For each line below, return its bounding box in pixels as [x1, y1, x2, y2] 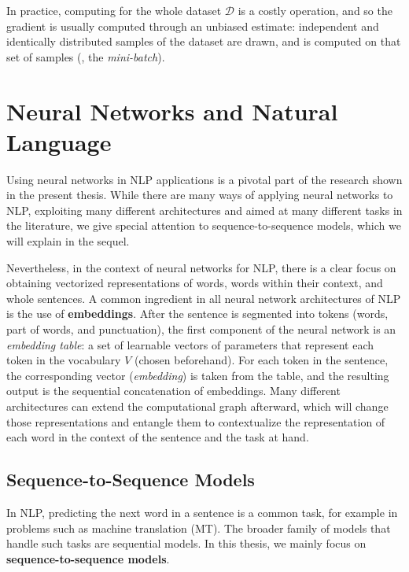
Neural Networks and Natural [6, 94, 338, 127]
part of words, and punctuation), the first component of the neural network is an [6, 321, 396, 338]
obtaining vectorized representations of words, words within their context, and [6, 275, 383, 291]
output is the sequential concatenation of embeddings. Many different [6, 382, 341, 399]
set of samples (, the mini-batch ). [6, 48, 165, 65]
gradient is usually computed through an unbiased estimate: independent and [6, 17, 379, 34]
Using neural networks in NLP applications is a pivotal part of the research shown [6, 171, 403, 187]
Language [6, 125, 112, 157]
